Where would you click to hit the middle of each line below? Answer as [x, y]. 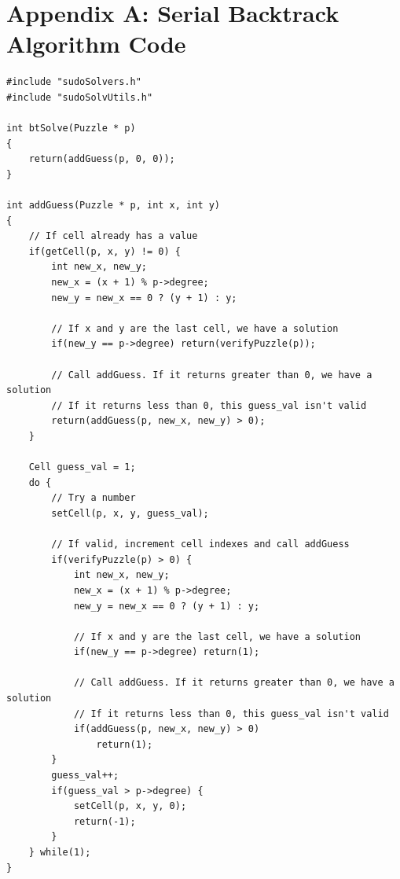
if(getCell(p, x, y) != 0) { [105, 251]
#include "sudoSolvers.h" [74, 82]
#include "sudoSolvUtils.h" [80, 97]
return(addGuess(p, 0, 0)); [102, 159]
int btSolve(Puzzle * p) [71, 129]
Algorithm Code [96, 44]
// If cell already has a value [113, 236]
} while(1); [60, 852]
